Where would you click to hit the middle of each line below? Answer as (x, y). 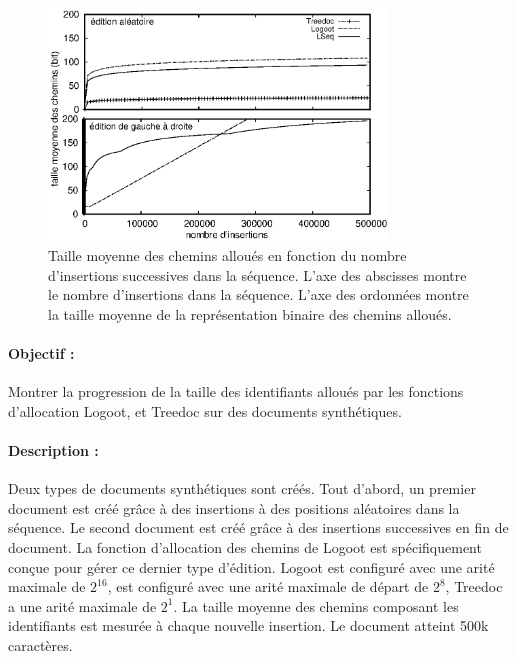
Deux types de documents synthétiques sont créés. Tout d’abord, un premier (242, 488)
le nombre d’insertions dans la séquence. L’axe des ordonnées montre (258, 294)
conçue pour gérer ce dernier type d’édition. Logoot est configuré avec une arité (251, 566)
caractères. (40, 644)
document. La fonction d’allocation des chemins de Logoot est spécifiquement (245, 546)
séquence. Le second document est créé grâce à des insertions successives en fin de (258, 527)
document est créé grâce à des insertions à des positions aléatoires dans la (234, 507)
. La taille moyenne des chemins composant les (316, 605)
